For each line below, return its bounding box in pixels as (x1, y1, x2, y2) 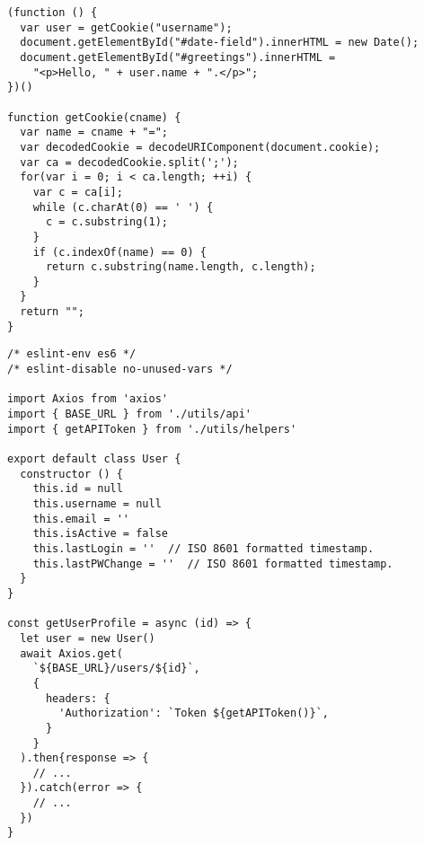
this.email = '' (32, 512, 130, 525)
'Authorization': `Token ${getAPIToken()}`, (58, 707, 329, 720)
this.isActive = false (32, 527, 168, 541)
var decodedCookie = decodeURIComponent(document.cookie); (20, 140, 381, 154)
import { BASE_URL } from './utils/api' (7, 408, 252, 421)
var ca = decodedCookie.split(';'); (20, 155, 239, 169)
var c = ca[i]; (32, 185, 123, 198)
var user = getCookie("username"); (20, 21, 233, 34)
